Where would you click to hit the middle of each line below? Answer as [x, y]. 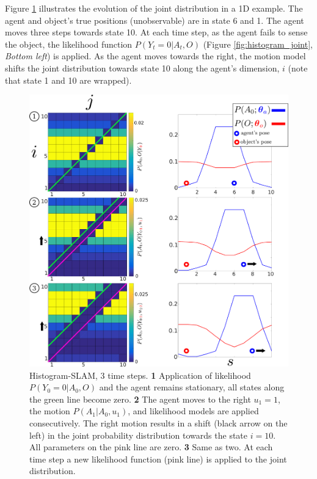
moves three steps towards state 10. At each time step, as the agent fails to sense [156, 32]
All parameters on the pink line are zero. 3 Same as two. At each [151, 447]
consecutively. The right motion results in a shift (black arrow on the [158, 422]
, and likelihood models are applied [193, 411]
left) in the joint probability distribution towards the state [139, 435]
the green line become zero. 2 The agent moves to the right [140, 399]
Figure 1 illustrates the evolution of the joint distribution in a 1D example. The [154, 8]
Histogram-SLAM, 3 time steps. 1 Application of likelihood [140, 375]
